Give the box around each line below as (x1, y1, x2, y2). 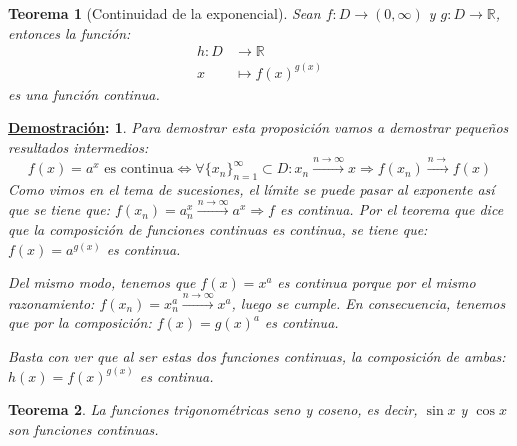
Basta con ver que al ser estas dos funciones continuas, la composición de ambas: (8, 345, 506, 366)
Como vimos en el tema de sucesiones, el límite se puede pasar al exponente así (8, 179, 495, 200)
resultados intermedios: (8, 136, 149, 157)
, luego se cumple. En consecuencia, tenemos (231, 292, 506, 313)
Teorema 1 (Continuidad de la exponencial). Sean (8, 3, 321, 23)
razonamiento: (8, 292, 95, 313)
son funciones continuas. (8, 419, 159, 440)
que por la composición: (8, 312, 152, 333)
